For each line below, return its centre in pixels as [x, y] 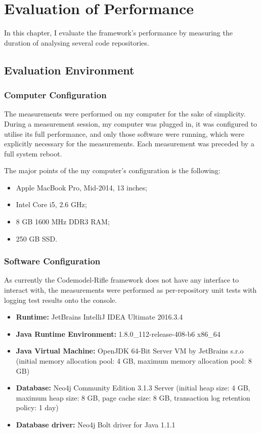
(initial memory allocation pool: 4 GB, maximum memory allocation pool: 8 [134, 361]
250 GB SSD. [37, 238]
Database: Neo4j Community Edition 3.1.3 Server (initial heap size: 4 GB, [133, 388]
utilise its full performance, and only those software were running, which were [124, 133]
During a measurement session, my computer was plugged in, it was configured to [131, 123]
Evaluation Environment [69, 70]
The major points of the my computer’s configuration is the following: [112, 170]
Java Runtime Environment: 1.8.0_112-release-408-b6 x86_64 [118, 333]
